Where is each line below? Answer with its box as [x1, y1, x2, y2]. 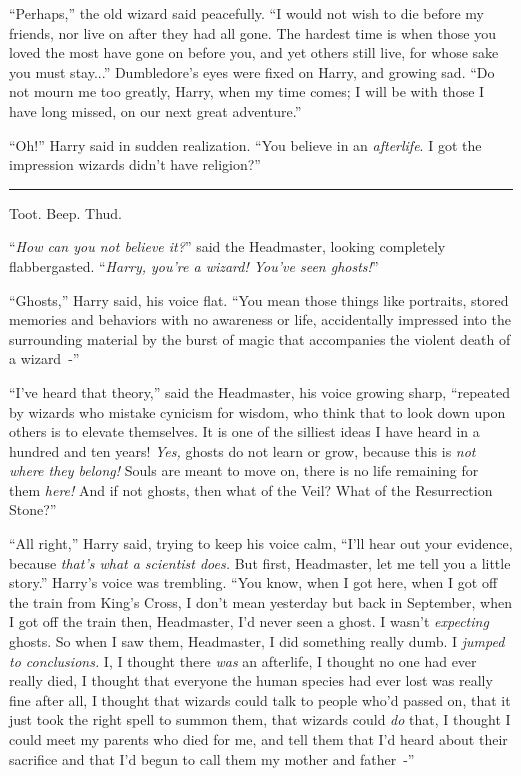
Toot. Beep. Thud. [9, 202, 122, 223]
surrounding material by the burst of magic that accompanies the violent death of [9, 328, 511, 349]
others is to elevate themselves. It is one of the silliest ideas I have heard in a [9, 421, 480, 442]
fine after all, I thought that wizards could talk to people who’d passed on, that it [9, 689, 511, 710]
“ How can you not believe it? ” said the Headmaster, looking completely [9, 236, 446, 257]
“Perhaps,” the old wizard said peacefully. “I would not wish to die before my [9, 3, 484, 23]
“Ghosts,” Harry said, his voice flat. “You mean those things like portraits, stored [9, 289, 509, 310]
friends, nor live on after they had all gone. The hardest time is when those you [9, 22, 496, 43]
